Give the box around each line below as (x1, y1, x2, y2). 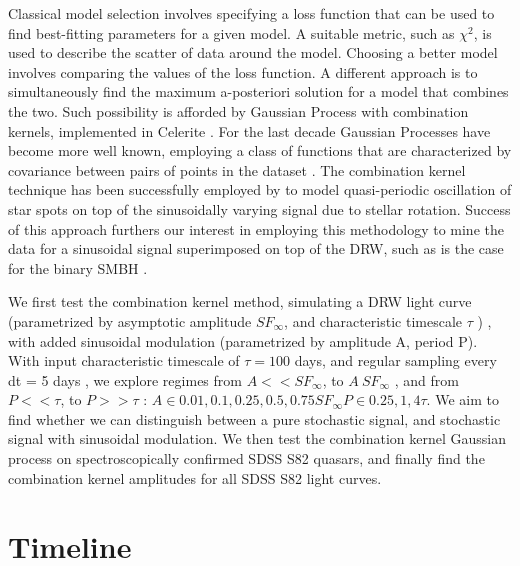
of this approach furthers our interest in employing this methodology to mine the (8, 218, 504, 239)
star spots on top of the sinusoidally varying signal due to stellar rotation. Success (8, 198, 511, 219)
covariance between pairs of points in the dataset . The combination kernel (8, 159, 466, 180)
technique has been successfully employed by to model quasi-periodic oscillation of (8, 179, 512, 200)
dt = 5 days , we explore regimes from (8, 369, 242, 390)
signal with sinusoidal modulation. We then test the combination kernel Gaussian (8, 428, 507, 449)
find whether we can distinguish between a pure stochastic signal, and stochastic (8, 408, 501, 429)
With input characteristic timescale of (8, 350, 240, 371)
